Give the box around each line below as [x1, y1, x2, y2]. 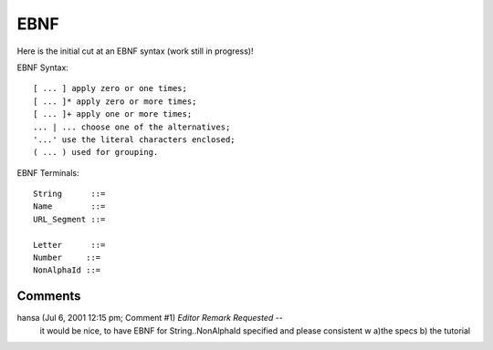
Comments [16, 288, 81, 304]
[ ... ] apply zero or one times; [33, 83, 187, 94]
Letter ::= [33, 240, 106, 250]
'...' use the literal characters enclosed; [33, 134, 236, 145]
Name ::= [33, 201, 106, 211]
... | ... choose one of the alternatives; [33, 121, 231, 132]
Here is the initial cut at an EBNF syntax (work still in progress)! [16, 46, 254, 57]
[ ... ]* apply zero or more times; [33, 96, 197, 107]
